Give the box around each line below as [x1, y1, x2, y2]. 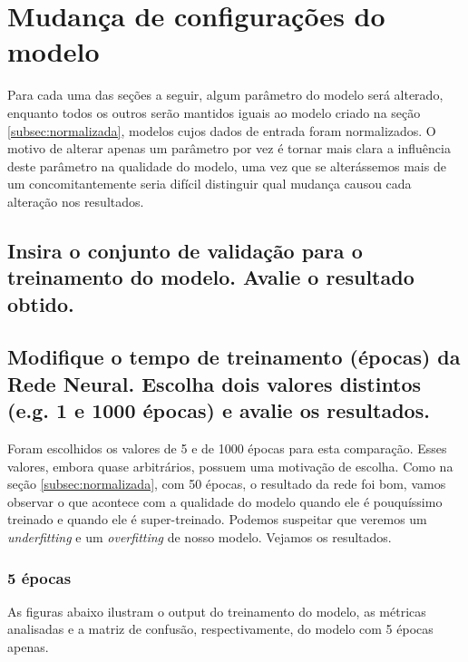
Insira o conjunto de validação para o [7, 236, 363, 264]
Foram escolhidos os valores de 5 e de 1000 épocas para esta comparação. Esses [7, 439, 447, 458]
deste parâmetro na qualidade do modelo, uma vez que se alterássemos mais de [7, 156, 446, 175]
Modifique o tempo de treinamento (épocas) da [7, 343, 461, 371]
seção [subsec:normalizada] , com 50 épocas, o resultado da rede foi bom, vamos [7, 474, 446, 493]
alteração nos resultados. [7, 191, 144, 210]
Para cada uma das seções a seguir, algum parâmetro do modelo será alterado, [7, 85, 444, 104]
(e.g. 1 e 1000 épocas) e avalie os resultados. [7, 396, 430, 424]
